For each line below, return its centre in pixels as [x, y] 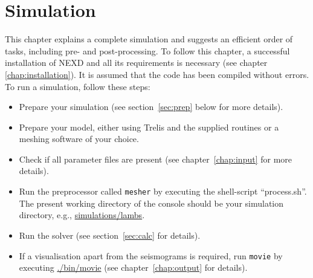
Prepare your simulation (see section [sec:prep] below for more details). [151, 107]
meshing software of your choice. [79, 139]
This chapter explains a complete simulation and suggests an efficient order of [149, 39]
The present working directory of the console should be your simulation [151, 203]
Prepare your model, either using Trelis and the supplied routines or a [149, 127]
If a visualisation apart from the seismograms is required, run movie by [151, 255]
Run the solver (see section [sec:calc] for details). [110, 235]
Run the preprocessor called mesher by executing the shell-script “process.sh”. [163, 191]
